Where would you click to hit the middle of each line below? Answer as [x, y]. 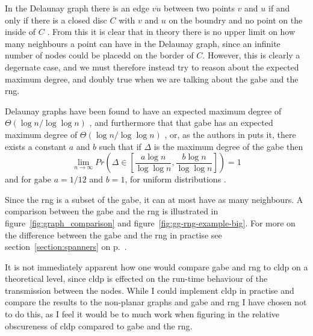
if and [279, 8]
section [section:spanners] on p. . [66, 247]
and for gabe [28, 179]
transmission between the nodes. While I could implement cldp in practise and [150, 290]
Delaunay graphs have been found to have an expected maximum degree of [143, 110]
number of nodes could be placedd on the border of [99, 55]
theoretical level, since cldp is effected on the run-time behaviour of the [136, 278]
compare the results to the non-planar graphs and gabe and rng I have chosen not [156, 302]
